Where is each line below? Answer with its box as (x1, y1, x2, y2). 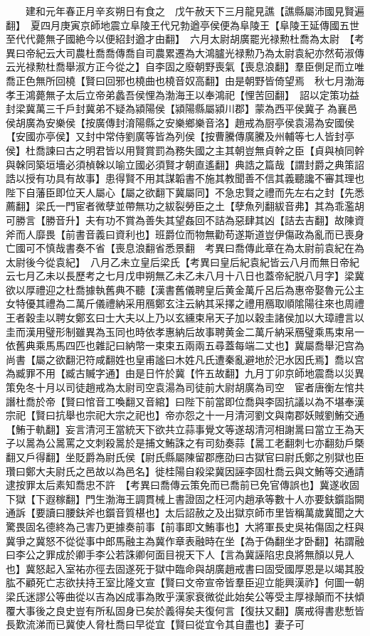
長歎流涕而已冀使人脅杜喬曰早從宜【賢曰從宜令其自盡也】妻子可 (6, 617, 305, 632)
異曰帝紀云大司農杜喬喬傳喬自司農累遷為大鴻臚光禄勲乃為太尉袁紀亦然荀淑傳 (6, 45, 364, 60)
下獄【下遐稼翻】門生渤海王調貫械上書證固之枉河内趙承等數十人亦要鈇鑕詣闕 (6, 491, 364, 506)
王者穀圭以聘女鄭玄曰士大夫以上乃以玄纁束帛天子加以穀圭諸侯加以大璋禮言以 (6, 310, 364, 325)
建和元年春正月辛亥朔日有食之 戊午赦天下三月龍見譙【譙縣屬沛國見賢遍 (25, 4, 364, 18)
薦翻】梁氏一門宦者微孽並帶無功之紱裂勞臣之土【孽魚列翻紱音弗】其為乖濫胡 (6, 198, 364, 213)
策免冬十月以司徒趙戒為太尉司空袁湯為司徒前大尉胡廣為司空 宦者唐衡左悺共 (6, 380, 364, 395)
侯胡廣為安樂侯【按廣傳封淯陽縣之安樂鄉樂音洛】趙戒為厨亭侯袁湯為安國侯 (6, 115, 354, 129)
